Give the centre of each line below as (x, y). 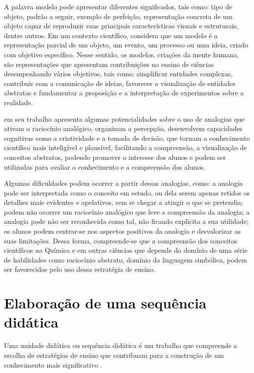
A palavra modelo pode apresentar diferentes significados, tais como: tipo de (118, 6)
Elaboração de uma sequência (105, 303)
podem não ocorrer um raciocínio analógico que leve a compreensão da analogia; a (127, 211)
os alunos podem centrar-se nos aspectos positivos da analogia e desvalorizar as (122, 231)
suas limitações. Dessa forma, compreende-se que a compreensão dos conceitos (121, 240)
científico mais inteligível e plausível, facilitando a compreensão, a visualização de (126, 147)
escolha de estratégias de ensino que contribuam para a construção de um (114, 355)
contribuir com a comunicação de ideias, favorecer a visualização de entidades (120, 83)
